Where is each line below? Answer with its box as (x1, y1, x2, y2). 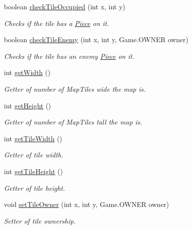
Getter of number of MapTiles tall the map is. (4, 117, 143, 127)
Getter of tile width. (4, 150, 64, 160)
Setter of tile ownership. (4, 215, 76, 226)
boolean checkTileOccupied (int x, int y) (4, 1, 125, 11)
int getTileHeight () (4, 166, 63, 176)
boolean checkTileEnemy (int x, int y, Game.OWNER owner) (4, 34, 189, 45)
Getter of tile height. (4, 182, 65, 193)
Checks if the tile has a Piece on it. (4, 18, 109, 28)
